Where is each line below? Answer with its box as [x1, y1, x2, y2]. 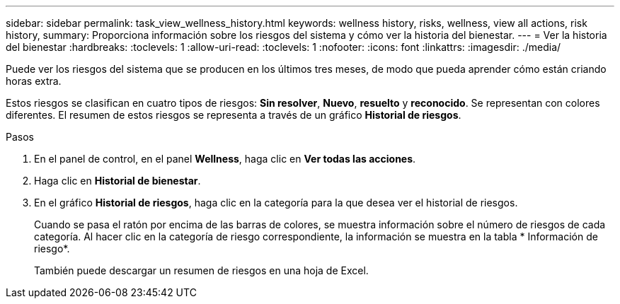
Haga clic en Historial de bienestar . [34, 175, 201, 187]
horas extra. [6, 75, 62, 87]
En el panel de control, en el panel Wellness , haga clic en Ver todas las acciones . [34, 153, 416, 165]
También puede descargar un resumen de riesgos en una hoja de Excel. [34, 264, 369, 276]
